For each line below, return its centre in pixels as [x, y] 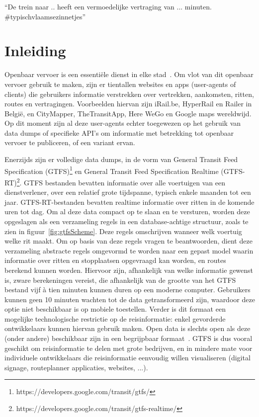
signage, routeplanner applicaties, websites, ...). [76, 367]
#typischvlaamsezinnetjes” [45, 16]
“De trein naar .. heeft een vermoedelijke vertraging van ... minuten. [108, 6]
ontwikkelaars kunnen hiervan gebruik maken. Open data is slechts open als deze [128, 328]
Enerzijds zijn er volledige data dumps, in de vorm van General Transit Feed [121, 159]
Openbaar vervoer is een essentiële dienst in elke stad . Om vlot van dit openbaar [129, 74]
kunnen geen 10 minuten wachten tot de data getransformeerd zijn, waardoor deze [130, 299]
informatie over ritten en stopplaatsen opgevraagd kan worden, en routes [115, 260]
